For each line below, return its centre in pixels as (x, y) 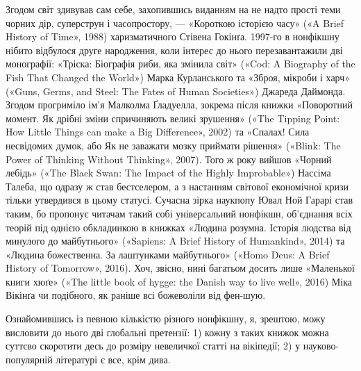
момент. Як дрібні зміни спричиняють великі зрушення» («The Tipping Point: (173, 118)
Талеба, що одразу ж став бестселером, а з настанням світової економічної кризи (177, 186)
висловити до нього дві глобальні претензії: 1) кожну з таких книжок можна (167, 332)
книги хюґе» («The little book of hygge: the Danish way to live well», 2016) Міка (179, 281)
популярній (29, 359)
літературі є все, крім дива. (113, 359)
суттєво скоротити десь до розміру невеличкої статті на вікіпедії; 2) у (153, 346)
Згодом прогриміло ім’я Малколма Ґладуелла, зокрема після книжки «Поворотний (179, 105)
